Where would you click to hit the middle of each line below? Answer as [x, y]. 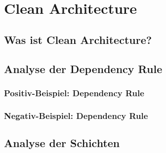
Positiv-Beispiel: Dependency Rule [74, 93]
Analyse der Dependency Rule [83, 68]
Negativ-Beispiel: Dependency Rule [76, 115]
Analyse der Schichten [62, 143]
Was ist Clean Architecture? [78, 39]
